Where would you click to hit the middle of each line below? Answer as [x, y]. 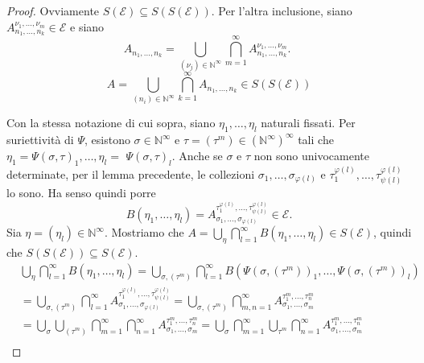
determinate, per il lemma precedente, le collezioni [131, 173]
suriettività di [40, 140]
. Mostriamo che [144, 232]
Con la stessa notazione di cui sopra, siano [111, 123]
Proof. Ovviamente [53, 10]
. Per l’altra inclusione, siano [282, 10]
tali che [316, 140]
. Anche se [197, 156]
